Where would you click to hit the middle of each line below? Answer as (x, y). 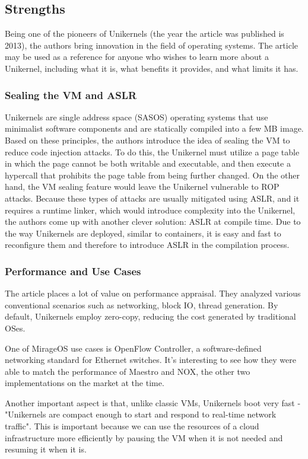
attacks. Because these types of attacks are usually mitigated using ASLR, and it (152, 198)
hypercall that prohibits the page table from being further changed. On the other (152, 175)
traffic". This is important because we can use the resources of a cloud (132, 426)
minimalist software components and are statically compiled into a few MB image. (154, 128)
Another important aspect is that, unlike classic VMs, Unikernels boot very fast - (153, 402)
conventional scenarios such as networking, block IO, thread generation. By (142, 305)
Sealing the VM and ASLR (71, 95)
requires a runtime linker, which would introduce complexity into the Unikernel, (150, 210)
